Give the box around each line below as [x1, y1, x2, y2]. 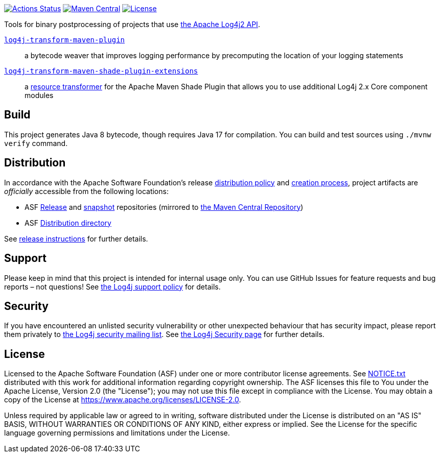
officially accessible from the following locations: [4, 186, 169, 196]
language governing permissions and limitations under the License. [4, 428, 230, 438]
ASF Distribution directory [25, 218, 111, 227]
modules [25, 91, 54, 100]
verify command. [4, 138, 68, 148]
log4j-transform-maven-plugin [4, 36, 125, 44]
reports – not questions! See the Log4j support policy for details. [4, 282, 221, 291]
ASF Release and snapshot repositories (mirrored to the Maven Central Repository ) [25, 202, 304, 211]
